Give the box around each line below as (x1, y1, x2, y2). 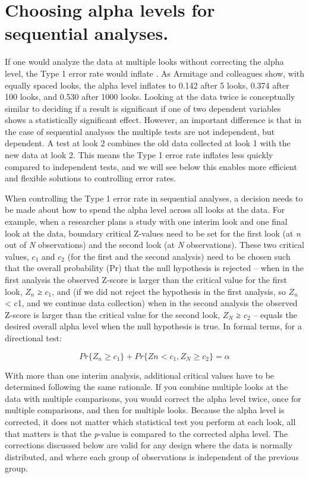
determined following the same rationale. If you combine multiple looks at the (5, 380, 288, 393)
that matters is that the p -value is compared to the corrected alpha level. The (5, 427, 288, 439)
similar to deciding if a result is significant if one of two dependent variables (5, 102, 281, 114)
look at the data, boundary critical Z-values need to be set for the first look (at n (5, 227, 301, 239)
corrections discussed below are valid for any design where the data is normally (5, 439, 293, 451)
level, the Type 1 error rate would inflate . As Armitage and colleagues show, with (5, 67, 305, 79)
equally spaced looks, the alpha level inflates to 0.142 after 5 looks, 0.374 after (5, 78, 289, 91)
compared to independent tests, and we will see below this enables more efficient (5, 160, 297, 172)
